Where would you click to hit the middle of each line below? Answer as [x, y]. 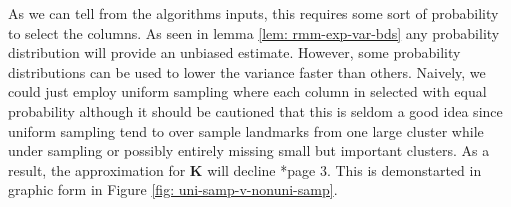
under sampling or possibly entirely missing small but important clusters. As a [249, 150]
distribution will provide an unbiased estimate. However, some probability [234, 52]
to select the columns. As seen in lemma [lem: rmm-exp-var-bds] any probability [254, 32]
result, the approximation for [97, 169]
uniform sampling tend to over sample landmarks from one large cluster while [246, 130]
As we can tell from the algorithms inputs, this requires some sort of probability [253, 13]
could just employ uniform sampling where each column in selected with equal [247, 91]
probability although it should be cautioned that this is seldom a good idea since [255, 110]
